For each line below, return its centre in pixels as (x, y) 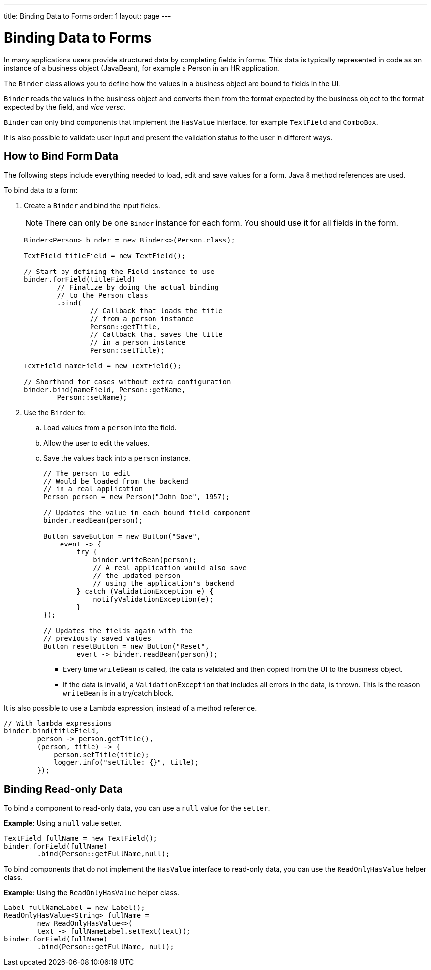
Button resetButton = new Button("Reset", (126, 647)
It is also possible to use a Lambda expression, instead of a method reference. (131, 708)
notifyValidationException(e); (153, 599)
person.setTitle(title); (102, 755)
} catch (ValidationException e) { (145, 591)
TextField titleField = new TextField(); (105, 256)
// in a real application (93, 489)
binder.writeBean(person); (145, 560)
